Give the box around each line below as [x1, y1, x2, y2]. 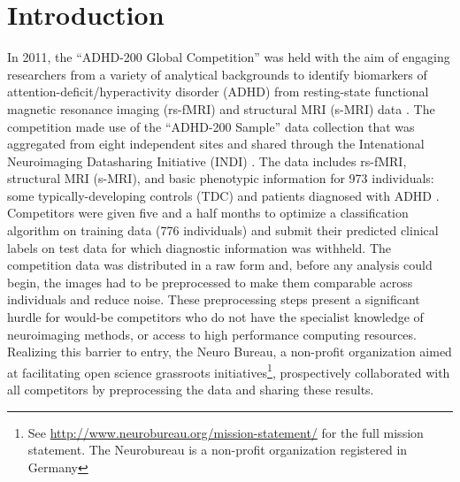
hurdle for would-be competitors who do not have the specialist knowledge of [7, 308, 424, 326]
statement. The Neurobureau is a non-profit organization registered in [27, 440, 408, 459]
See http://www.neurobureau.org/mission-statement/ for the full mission [27, 423, 424, 441]
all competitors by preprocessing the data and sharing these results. [7, 380, 374, 399]
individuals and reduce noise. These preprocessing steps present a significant [7, 290, 420, 309]
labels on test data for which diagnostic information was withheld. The [7, 238, 392, 256]
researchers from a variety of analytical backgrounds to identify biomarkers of [7, 65, 427, 83]
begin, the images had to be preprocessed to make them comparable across [7, 272, 413, 291]
